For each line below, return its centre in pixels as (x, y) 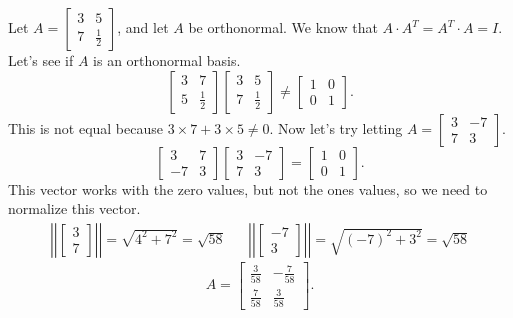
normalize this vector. (74, 208)
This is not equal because (85, 127)
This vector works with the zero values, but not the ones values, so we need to (248, 188)
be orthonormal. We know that (283, 27)
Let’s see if (41, 60)
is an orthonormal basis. (167, 60)
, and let (143, 27)
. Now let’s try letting (336, 127)
